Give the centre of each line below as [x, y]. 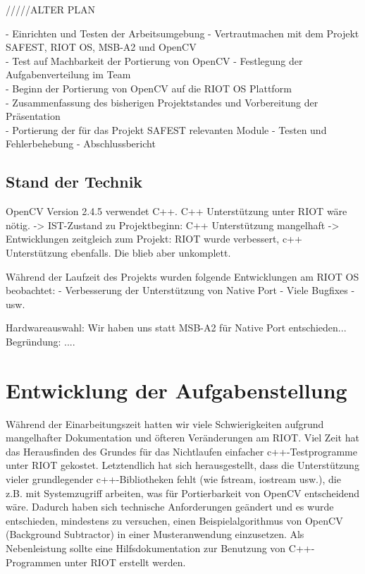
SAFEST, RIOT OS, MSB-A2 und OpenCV [101, 47]
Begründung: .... [41, 341]
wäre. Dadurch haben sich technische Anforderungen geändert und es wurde [170, 507]
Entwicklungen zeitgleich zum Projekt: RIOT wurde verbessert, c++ [154, 239]
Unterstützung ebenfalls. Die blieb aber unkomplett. [118, 252]
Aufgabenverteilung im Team [68, 74]
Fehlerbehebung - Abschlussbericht [81, 143]
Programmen [33, 562]
